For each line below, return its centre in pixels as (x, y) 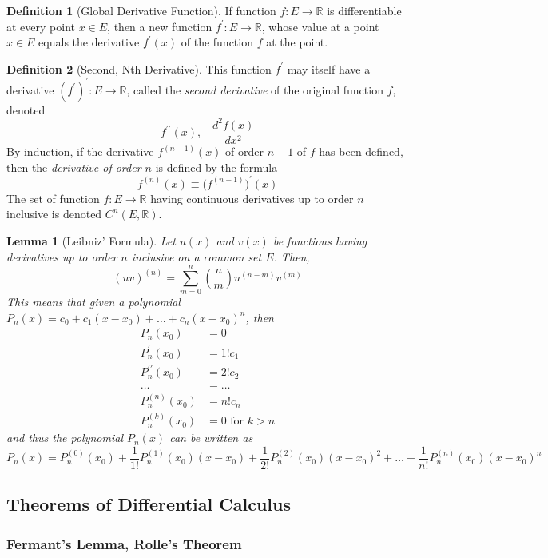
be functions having (320, 240)
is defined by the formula (216, 167)
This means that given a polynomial (93, 302)
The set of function (53, 198)
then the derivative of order (74, 167)
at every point (41, 26)
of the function (217, 42)
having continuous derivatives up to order (252, 198)
